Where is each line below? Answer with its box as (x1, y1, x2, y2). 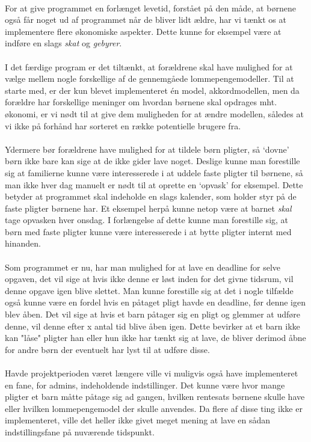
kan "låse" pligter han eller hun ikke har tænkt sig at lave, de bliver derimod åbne (5, 331, 306, 344)
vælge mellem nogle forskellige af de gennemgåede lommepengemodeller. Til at (5, 72, 294, 85)
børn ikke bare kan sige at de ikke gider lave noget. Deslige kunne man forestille (5, 155, 300, 167)
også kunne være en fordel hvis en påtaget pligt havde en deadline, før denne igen (5, 296, 306, 308)
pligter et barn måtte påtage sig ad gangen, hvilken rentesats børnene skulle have (5, 390, 305, 403)
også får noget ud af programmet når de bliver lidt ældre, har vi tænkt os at (5, 13, 286, 26)
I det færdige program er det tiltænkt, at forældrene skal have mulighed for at (5, 60, 293, 73)
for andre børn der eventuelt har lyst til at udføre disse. (5, 343, 210, 355)
